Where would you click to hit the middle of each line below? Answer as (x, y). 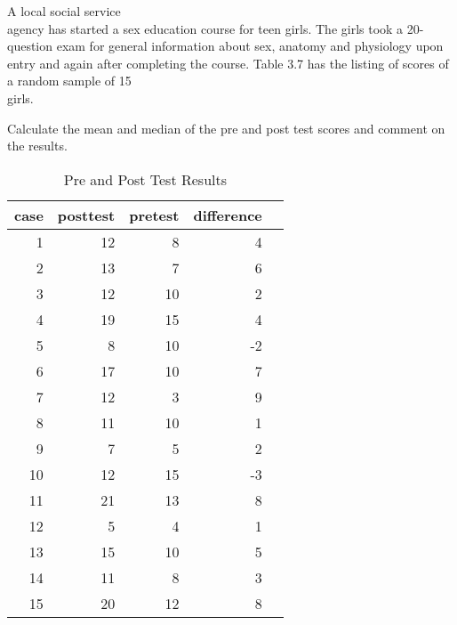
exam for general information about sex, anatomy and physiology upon (250, 46)
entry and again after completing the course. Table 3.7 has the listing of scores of (228, 63)
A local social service (64, 11)
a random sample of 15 (69, 81)
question (30, 46)
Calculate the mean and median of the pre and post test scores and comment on (226, 128)
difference (228, 215)
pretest (154, 215)
